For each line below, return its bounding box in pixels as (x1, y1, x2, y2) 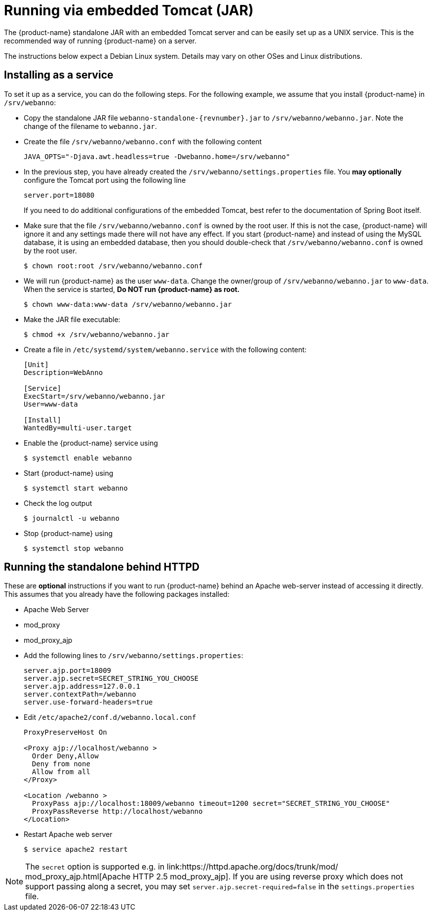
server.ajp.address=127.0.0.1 (24, 682, 141, 691)
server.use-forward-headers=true (24, 698, 153, 707)
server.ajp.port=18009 (24, 666, 112, 675)
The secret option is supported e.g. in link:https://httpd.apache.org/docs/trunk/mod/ (25, 862, 338, 872)
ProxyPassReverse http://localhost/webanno (32, 807, 203, 816)
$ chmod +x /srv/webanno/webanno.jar (24, 330, 170, 338)
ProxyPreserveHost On (24, 728, 107, 737)
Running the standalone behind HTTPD (4, 561, 199, 574)
